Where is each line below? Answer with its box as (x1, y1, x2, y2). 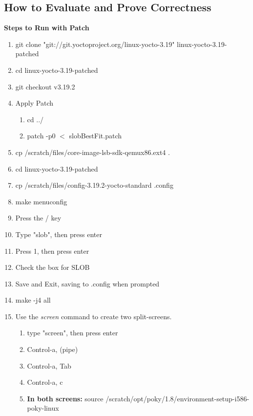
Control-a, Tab (27, 360, 71, 371)
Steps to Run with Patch (4, 22, 89, 33)
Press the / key (15, 213, 62, 223)
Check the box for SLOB (15, 262, 90, 272)
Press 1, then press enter (15, 245, 89, 256)
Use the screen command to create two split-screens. (15, 311, 172, 321)
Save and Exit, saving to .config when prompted (15, 278, 160, 288)
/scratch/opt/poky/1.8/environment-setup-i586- (105, 393, 250, 403)
